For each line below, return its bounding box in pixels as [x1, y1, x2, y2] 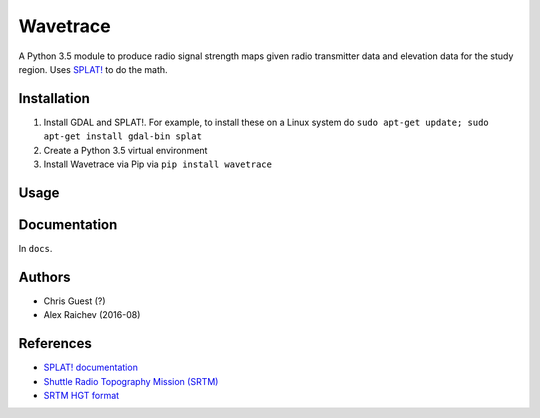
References [18, 335, 92, 352]
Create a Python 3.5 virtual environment [43, 144, 208, 156]
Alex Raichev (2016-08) [43, 309, 141, 321]
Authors [18, 268, 71, 285]
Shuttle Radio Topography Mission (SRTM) [43, 375, 219, 387]
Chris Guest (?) [43, 295, 106, 307]
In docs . [18, 242, 53, 254]
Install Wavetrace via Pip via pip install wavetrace [43, 158, 272, 170]
